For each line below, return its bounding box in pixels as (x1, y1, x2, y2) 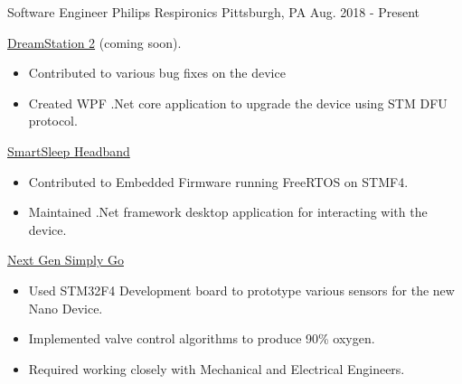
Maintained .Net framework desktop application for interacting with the (28, 202, 428, 221)
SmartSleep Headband (7, 141, 130, 160)
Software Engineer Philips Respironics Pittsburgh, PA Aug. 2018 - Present (7, 3, 420, 21)
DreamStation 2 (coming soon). (7, 33, 182, 52)
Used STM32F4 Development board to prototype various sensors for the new (28, 280, 455, 299)
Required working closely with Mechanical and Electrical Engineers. (28, 359, 405, 378)
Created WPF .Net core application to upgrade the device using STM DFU (28, 93, 448, 112)
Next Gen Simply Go (7, 250, 124, 269)
